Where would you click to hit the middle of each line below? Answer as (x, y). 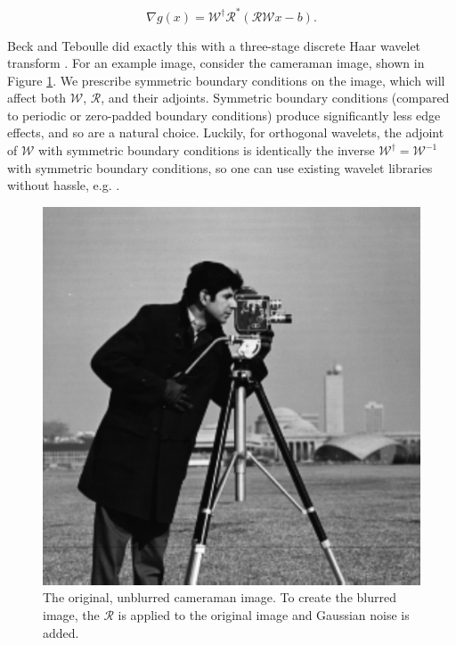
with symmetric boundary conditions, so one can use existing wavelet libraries (220, 167)
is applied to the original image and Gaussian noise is (264, 615)
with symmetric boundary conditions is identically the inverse (207, 150)
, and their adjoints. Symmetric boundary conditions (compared (275, 98)
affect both (37, 98)
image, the (71, 615)
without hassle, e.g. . (64, 185)
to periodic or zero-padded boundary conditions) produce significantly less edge (224, 115)
